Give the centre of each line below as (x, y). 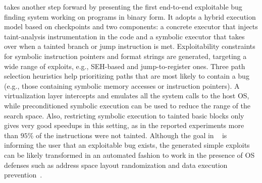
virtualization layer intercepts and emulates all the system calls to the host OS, (127, 96)
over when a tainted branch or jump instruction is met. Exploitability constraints (130, 46)
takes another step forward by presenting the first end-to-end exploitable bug (123, 7)
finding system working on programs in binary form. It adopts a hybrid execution (130, 16)
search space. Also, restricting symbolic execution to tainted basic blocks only (124, 115)
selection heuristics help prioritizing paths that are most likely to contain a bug (127, 76)
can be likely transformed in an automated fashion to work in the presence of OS (129, 155)
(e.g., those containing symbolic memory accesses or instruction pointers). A (122, 85)
